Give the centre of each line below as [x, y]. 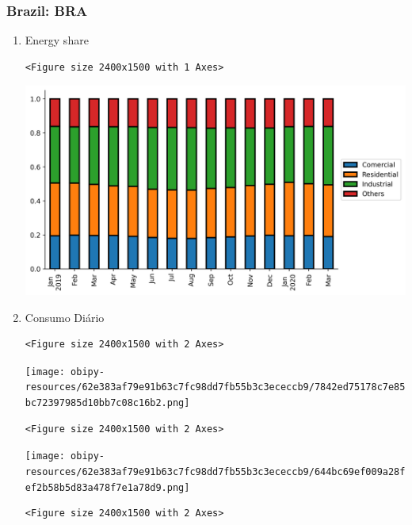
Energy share [57, 40]
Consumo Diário [65, 317]
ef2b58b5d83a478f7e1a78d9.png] [107, 487]
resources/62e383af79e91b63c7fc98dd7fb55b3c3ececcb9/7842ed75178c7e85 [215, 387]
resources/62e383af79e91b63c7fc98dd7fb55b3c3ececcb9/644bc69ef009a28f [215, 471]
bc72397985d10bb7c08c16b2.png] [107, 403]
